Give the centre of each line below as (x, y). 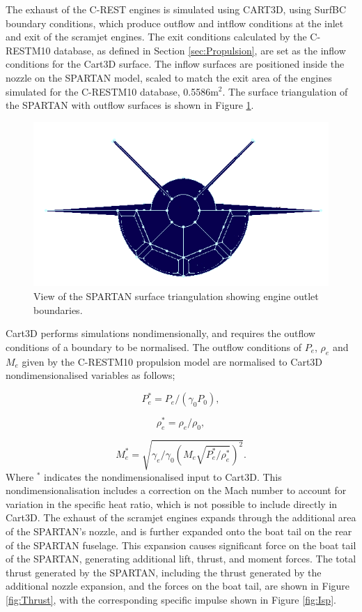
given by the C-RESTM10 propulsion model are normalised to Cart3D (172, 361)
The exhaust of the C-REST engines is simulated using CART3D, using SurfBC (176, 9)
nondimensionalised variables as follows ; (90, 375)
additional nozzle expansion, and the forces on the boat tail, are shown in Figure (178, 586)
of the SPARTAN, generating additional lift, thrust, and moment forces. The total (181, 559)
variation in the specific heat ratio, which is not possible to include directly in (172, 503)
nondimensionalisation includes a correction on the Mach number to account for (176, 490)
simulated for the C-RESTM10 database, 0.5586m (112, 91)
